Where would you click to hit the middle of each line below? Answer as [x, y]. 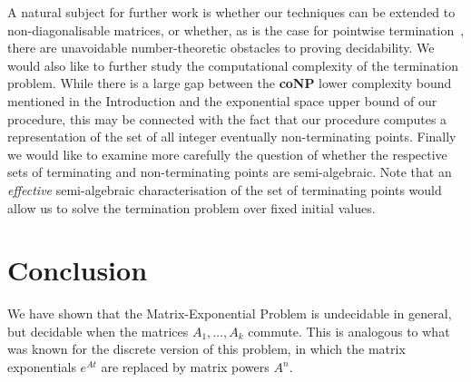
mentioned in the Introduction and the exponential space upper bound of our [222, 100]
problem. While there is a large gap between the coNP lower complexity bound [230, 83]
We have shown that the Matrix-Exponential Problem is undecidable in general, [230, 313]
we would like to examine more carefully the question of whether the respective [227, 154]
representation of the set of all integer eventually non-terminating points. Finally [232, 137]
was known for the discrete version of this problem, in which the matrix [206, 349]
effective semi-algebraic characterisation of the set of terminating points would [225, 189]
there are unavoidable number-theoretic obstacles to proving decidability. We [221, 48]
